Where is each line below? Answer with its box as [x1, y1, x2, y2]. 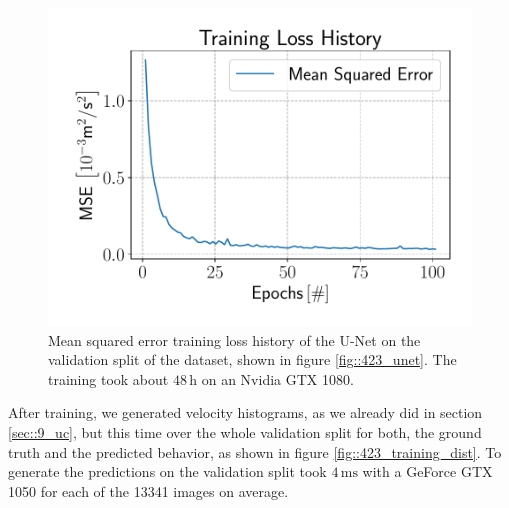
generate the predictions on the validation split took [8, 461, 327, 482]
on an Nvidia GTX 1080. [201, 368, 354, 389]
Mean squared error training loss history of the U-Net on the [48, 329, 421, 350]
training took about [48, 368, 169, 389]
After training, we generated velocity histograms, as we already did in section [8, 402, 483, 423]
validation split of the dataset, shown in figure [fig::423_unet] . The [48, 349, 457, 370]
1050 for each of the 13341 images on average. [8, 480, 289, 501]
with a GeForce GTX [362, 461, 493, 482]
